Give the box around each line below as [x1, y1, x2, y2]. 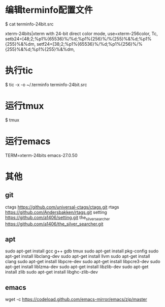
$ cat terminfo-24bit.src [5, 21, 54, 27]
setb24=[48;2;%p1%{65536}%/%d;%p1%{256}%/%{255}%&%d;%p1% [5, 35, 152, 42]
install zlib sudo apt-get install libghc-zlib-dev [5, 269, 99, 275]
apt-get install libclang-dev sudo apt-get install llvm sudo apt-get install [5, 253, 150, 259]
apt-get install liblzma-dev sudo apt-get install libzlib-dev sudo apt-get [5, 264, 149, 270]
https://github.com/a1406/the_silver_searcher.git [5, 221, 103, 227]
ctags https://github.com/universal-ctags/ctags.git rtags [5, 204, 119, 210]
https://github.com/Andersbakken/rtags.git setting [5, 209, 107, 215]
